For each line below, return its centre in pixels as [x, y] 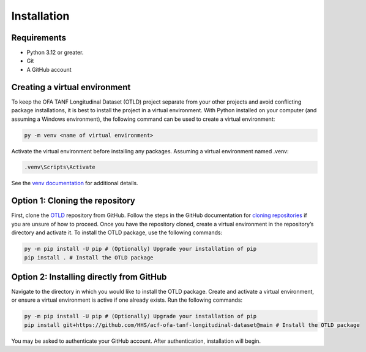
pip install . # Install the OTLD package [89, 257]
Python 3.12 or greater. [55, 53]
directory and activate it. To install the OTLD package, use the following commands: [117, 232]
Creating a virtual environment [71, 87]
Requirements [39, 38]
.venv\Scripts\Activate [60, 167]
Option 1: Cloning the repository [73, 201]
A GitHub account [49, 69]
